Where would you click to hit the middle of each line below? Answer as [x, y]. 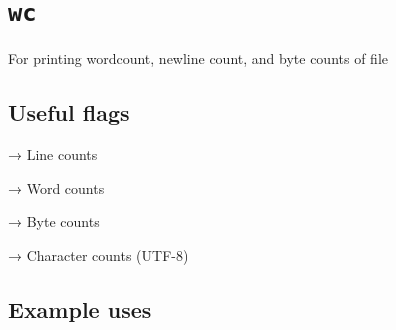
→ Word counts [56, 187]
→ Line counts [53, 154]
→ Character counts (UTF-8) [98, 254]
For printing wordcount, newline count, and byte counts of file [198, 58]
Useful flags [69, 112]
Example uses [80, 308]
